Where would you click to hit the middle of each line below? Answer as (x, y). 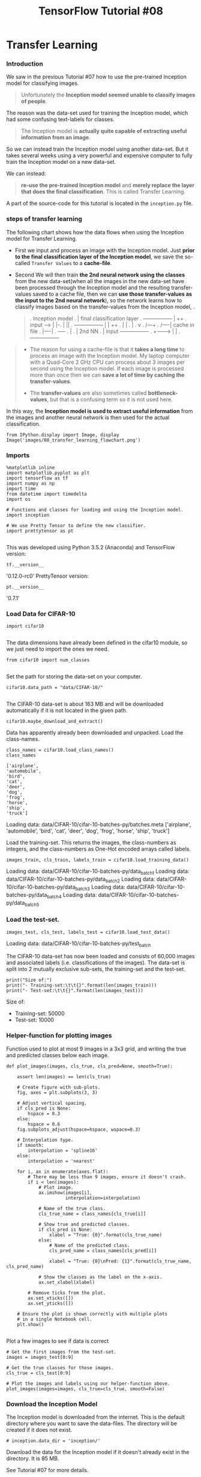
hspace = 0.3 (44, 1113)
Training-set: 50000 (40, 1014)
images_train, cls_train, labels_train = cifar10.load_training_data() (97, 860)
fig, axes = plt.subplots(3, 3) (57, 1092)
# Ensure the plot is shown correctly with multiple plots (92, 1314)
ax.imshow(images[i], (65, 1193)
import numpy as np (31, 484)
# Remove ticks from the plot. (67, 1293)
